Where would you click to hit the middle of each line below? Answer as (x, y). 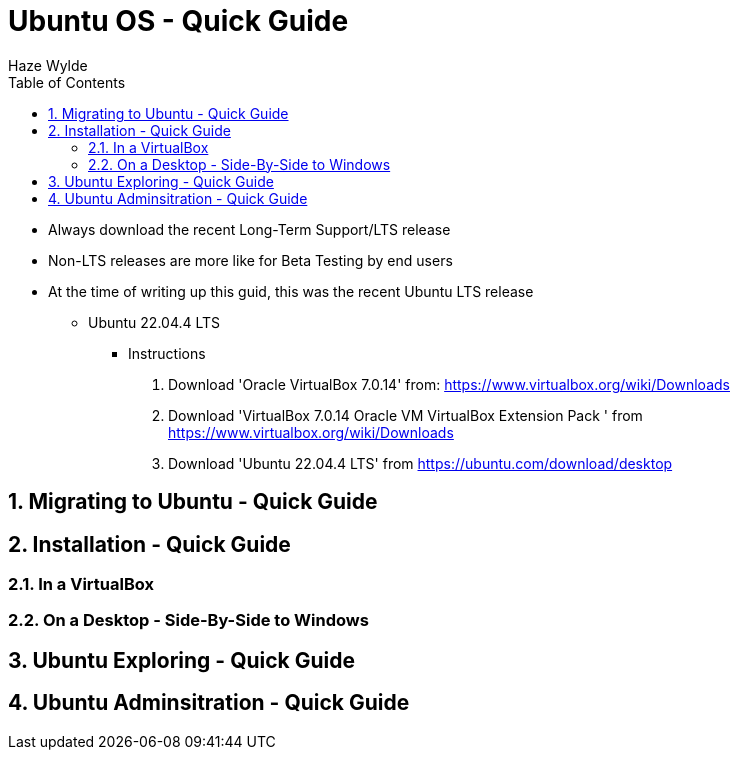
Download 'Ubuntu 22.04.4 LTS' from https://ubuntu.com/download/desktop (420, 463)
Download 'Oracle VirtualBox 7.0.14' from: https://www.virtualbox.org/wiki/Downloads (449, 384)
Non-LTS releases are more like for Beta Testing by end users (250, 260)
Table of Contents (67, 82)
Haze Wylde (48, 65)
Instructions (167, 353)
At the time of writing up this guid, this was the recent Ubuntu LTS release (291, 291)
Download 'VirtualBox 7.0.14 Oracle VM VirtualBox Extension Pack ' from (405, 415)
